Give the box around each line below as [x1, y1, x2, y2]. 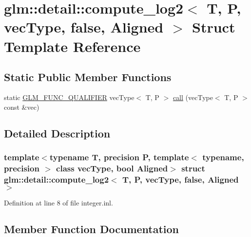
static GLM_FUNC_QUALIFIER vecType [4, 92, 135, 102]
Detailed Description [4, 125, 111, 140]
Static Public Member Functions [4, 69, 172, 85]
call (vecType [173, 92, 213, 102]
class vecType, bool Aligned [56, 162, 168, 174]
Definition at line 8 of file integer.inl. [4, 197, 113, 207]
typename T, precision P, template [49, 151, 189, 163]
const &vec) [4, 102, 39, 112]
